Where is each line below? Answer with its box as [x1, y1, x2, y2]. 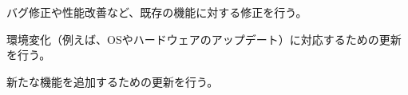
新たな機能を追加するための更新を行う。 [6, 73, 219, 89]
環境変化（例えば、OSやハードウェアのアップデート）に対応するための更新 [6, 30, 402, 47]
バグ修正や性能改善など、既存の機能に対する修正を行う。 [6, 4, 307, 20]
